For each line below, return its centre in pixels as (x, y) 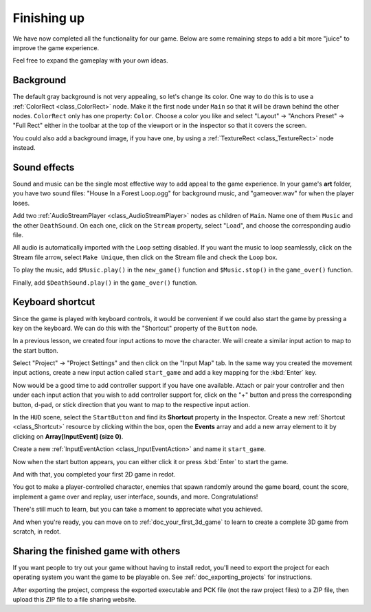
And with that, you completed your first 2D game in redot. (94, 474)
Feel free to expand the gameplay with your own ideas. (90, 61)
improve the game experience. (56, 47)
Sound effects (44, 167)
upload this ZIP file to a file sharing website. (75, 600)
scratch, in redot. (37, 531)
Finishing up (49, 18)
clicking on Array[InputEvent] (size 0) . (68, 436)
